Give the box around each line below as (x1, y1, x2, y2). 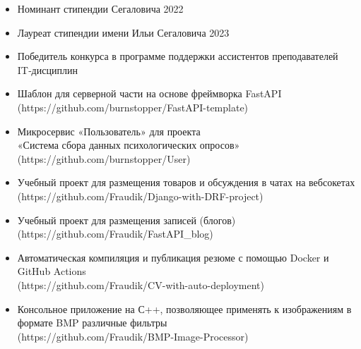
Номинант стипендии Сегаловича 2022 (17, 1, 184, 16)
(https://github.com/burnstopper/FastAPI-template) (17, 99, 249, 114)
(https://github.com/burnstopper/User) (17, 151, 191, 166)
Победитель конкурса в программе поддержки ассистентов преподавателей (17, 49, 338, 63)
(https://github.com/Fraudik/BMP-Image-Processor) (17, 329, 249, 343)
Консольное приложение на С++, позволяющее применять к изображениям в (17, 301, 352, 316)
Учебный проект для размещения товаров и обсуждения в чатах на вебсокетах (17, 175, 355, 190)
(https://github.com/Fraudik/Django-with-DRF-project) (17, 188, 264, 203)
